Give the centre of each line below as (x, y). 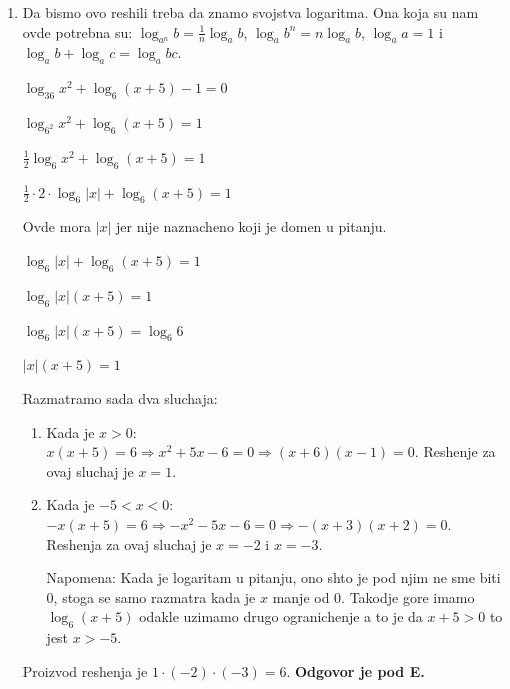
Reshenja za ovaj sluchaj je (129, 543)
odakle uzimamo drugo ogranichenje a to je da (281, 616)
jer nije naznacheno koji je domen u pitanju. (251, 226)
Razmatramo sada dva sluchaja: (120, 397)
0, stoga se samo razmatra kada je (151, 596)
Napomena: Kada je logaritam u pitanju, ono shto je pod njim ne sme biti (273, 577)
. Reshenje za (455, 451)
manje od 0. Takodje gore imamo (373, 596)
